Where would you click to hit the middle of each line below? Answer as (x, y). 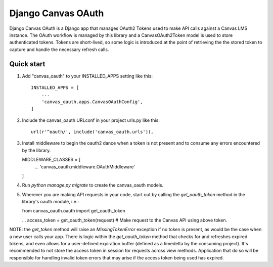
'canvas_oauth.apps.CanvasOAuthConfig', (92, 102)
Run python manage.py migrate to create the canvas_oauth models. (93, 185)
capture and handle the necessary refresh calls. (59, 49)
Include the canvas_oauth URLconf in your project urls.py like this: (91, 120)
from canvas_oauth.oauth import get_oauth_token (74, 211)
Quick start (27, 64)
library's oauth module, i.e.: (51, 202)
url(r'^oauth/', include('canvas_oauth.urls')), (92, 132)
